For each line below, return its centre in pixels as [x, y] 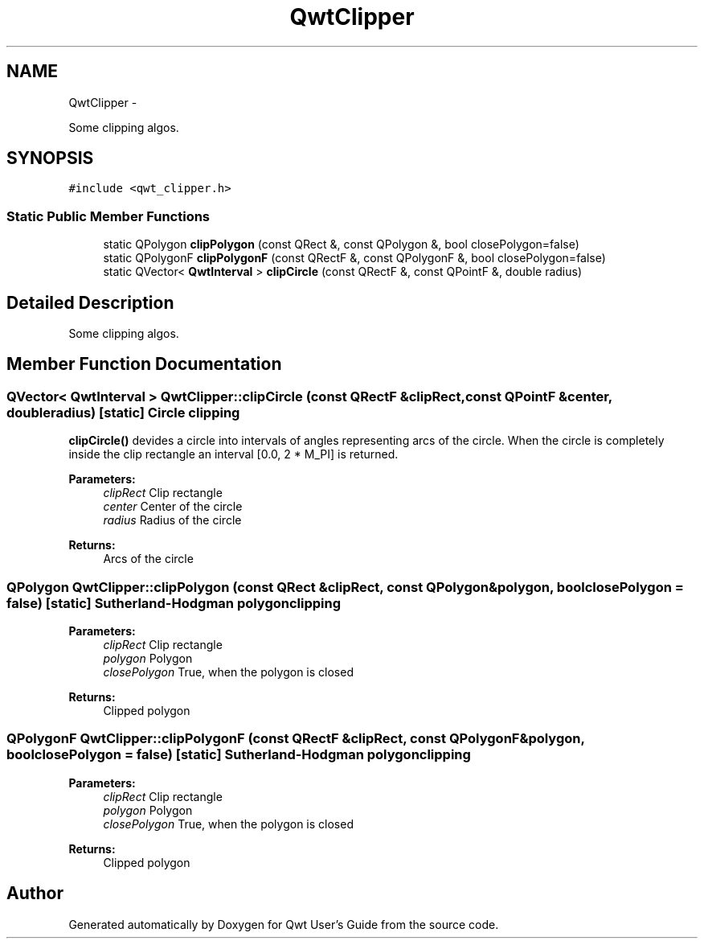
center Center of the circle [173, 507]
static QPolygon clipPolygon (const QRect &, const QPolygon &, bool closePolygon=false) [341, 244]
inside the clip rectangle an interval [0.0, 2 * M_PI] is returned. [233, 454]
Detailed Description [90, 302]
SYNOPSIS [50, 158]
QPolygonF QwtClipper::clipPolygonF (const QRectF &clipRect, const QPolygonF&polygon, [296, 739]
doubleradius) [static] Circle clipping [123, 412]
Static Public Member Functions [108, 216]
